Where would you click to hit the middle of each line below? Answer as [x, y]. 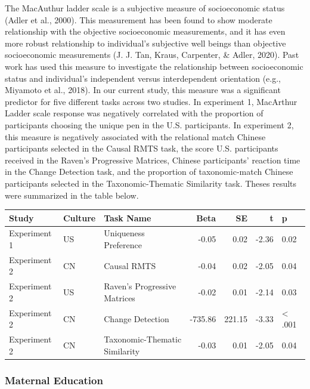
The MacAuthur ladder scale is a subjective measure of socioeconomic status [145, 8]
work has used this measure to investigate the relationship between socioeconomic [154, 66]
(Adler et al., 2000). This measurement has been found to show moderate [139, 19]
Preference [123, 245]
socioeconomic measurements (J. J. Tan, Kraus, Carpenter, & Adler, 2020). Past [152, 55]
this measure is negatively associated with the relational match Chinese [135, 136]
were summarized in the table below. [72, 195]
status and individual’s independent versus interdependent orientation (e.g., [143, 78]
